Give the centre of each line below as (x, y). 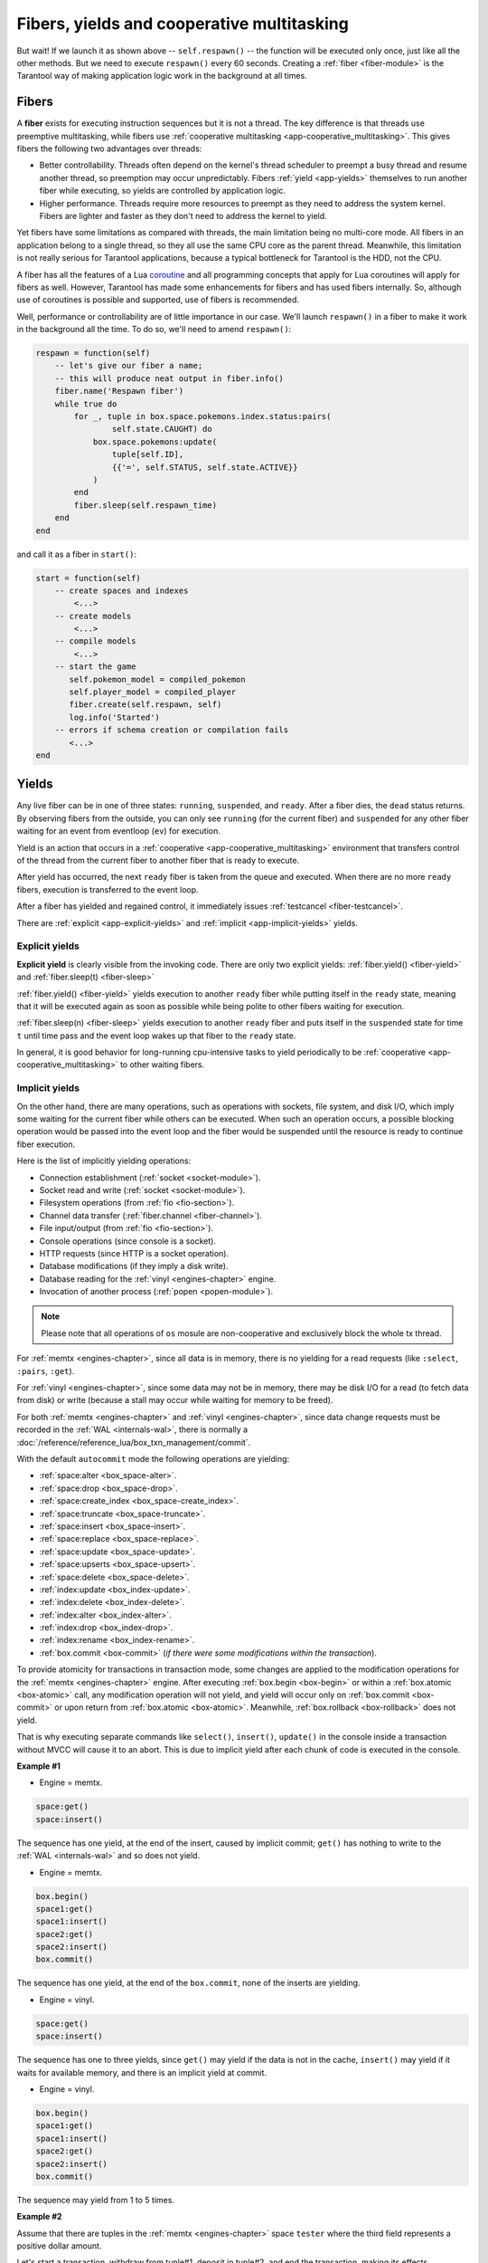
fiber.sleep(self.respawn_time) (145, 505)
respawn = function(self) (93, 353)
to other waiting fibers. (162, 1065)
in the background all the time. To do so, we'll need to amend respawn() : (154, 329)
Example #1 (38, 1766)
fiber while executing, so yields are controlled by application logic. (163, 191)
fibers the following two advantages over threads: (109, 148)
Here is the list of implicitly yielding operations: (104, 1161)
